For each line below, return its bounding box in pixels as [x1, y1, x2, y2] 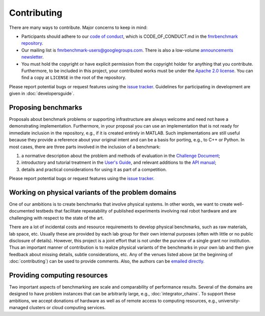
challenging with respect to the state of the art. [9, 215, 104, 221]
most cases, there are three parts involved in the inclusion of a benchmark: [9, 144, 160, 150]
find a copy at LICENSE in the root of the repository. [21, 75, 126, 80]
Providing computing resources [9, 271, 108, 279]
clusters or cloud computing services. [29, 305, 106, 311]
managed [9, 305, 28, 311]
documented [9, 208, 35, 214]
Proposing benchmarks [9, 103, 82, 111]
